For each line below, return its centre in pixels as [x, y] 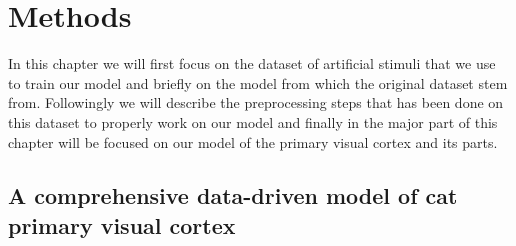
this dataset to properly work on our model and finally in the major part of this [253, 121]
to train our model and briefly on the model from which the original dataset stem [258, 82]
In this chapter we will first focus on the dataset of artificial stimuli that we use [252, 63]
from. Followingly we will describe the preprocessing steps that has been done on [256, 102]
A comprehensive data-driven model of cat [233, 195]
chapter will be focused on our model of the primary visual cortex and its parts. [253, 141]
